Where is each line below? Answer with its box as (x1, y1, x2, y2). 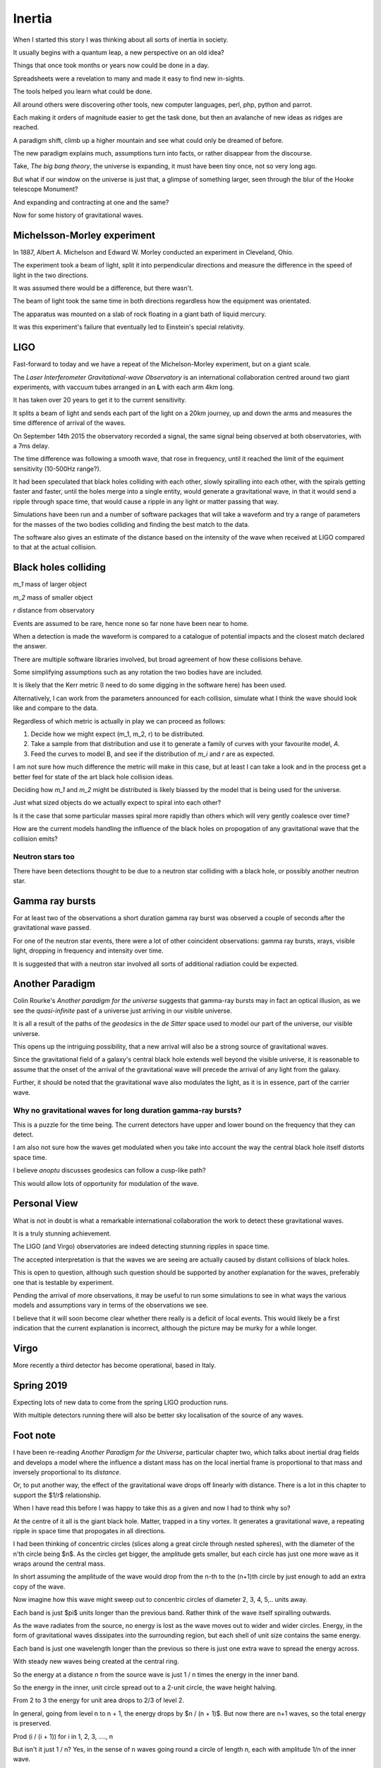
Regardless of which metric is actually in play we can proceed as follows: (13, 716, 226, 725)
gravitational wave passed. (13, 924, 92, 932)
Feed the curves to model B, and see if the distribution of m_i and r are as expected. (30, 750, 275, 758)
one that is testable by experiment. (13, 1278, 114, 1286)
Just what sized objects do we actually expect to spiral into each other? (13, 798, 222, 807)
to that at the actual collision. (13, 543, 97, 552)
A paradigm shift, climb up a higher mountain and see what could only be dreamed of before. (13, 136, 284, 144)
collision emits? (13, 834, 58, 843)
